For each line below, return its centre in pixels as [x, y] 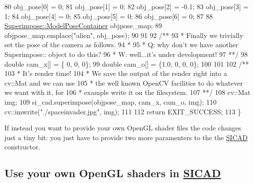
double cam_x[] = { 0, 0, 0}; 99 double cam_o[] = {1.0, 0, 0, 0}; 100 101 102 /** [127, 64]
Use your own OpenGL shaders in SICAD [113, 173]
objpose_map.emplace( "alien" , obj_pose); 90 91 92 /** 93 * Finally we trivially [124, 35]
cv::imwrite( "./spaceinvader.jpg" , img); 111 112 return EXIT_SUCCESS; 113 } [123, 111]
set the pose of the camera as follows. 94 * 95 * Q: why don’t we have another [121, 45]
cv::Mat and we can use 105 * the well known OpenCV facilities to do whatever [124, 82]
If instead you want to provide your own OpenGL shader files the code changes [123, 128]
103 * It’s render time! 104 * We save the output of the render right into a [116, 73]
